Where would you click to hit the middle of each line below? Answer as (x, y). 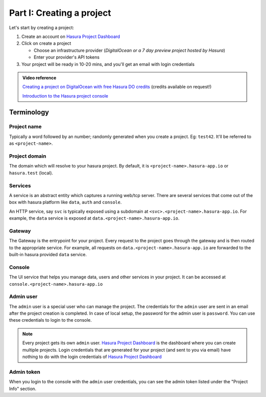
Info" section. (23, 389)
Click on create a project (46, 43)
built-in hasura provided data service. (48, 254)
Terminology (29, 113)
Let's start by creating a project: (42, 28)
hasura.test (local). (31, 173)
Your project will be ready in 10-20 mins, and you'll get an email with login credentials (108, 64)
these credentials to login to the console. (50, 320)
